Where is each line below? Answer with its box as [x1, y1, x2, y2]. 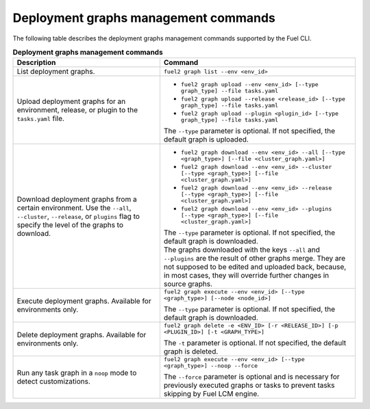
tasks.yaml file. [16, 114, 65, 123]
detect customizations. [16, 377, 90, 386]
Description [16, 58, 56, 68]
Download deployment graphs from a [16, 194, 137, 204]
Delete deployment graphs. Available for [16, 330, 147, 340]
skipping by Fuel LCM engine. [163, 389, 260, 399]
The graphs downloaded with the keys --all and [163, 245, 320, 254]
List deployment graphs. [16, 67, 95, 77]
